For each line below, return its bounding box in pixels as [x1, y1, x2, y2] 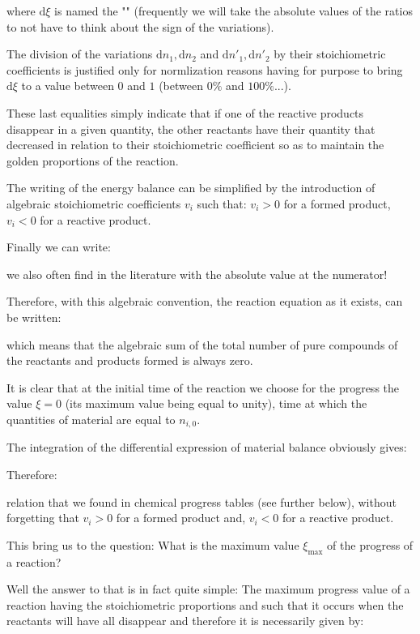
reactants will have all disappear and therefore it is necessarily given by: [6, 612, 364, 629]
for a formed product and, [116, 509, 246, 526]
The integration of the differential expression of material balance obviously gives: [6, 439, 407, 456]
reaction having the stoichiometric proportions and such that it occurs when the [6, 596, 404, 613]
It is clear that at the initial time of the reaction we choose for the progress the [6, 379, 400, 396]
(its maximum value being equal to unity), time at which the [65, 395, 367, 412]
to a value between [21, 77, 114, 94]
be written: [6, 308, 62, 325]
